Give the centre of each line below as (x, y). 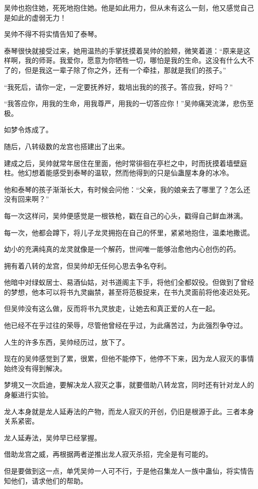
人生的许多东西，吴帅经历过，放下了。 (66, 342)
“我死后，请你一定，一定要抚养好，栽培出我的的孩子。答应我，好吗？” (119, 86)
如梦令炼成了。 (28, 130)
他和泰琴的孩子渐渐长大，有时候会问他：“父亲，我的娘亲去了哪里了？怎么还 (127, 189)
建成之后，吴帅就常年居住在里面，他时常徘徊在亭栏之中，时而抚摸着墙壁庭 (126, 163)
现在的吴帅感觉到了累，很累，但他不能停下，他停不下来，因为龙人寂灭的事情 (129, 358)
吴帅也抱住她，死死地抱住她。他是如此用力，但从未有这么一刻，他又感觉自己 (129, 7)
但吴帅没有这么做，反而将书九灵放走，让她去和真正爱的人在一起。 (112, 308)
